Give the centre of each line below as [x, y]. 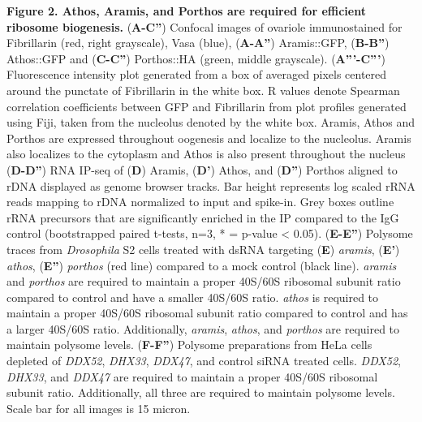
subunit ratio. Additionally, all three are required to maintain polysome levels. [201, 392]
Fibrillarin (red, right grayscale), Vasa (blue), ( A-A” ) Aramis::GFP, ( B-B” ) [198, 43]
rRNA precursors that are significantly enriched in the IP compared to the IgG [203, 217]
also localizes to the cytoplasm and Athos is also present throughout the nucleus [206, 154]
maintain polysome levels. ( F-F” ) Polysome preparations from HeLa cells [189, 344]
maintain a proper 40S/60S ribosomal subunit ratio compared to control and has [207, 313]
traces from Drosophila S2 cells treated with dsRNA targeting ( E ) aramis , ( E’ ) [203, 249]
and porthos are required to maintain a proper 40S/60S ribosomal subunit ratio [204, 281]
